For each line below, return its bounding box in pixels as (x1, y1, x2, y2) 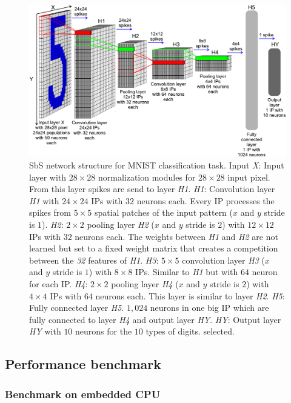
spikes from (29, 206, 72, 219)
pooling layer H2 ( (87, 218, 155, 231)
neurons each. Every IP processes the (136, 194, 275, 207)
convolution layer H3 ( (182, 253, 265, 266)
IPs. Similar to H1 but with (135, 265, 238, 278)
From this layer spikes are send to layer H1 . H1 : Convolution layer (29, 182, 275, 195)
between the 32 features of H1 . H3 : (29, 253, 159, 266)
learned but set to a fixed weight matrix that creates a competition (29, 242, 278, 255)
